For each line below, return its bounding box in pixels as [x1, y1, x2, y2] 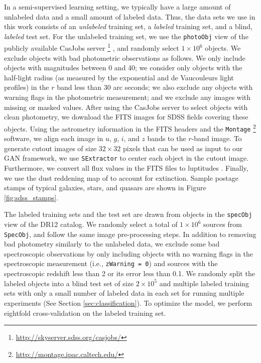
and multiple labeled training [159, 278, 249, 288]
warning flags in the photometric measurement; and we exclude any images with [4, 92, 251, 102]
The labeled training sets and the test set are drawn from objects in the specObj [4, 209, 252, 219]
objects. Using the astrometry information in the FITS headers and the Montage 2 [4, 122, 256, 134]
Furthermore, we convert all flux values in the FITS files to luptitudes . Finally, [4, 163, 248, 173]
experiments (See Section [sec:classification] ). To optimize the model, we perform [4, 297, 252, 308]
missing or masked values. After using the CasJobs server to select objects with [4, 101, 248, 112]
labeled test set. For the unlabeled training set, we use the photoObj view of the [4, 31, 248, 41]
